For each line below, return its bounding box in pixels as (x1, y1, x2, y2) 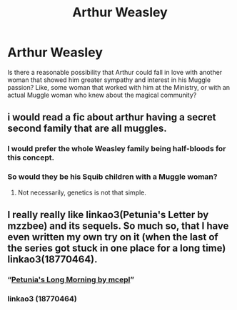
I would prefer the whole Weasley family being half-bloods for (7, 144, 226, 154)
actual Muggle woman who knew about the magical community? (7, 91, 197, 99)
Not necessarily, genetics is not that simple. (17, 188, 146, 197)
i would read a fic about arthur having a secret (7, 111, 216, 123)
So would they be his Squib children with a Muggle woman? (7, 172, 218, 182)
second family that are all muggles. (7, 123, 167, 135)
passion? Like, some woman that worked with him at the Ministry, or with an (7, 83, 231, 91)
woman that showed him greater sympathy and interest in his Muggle (7, 76, 211, 84)
